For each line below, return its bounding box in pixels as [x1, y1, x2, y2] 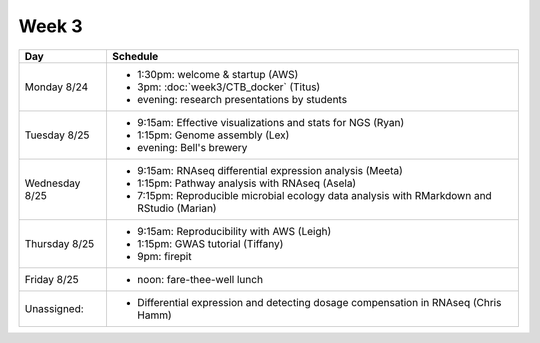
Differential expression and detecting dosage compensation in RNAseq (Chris [136, 295, 502, 309]
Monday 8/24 [24, 80, 89, 94]
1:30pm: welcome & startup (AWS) [136, 67, 299, 81]
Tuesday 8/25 [24, 128, 90, 142]
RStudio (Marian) [136, 201, 217, 215]
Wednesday [24, 176, 81, 190]
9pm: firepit [136, 249, 192, 263]
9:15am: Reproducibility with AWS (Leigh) [136, 224, 332, 238]
